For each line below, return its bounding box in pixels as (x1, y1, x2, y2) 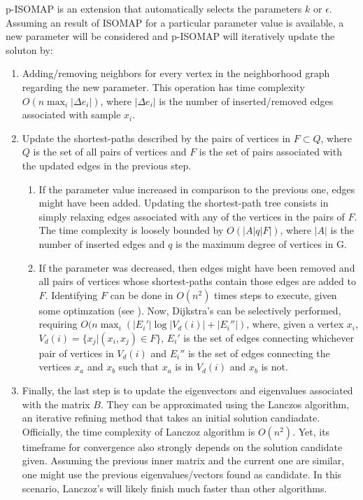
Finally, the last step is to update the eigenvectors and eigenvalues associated (22, 383, 353, 398)
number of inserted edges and (38, 236, 165, 251)
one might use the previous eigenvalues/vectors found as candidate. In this (22, 467, 342, 482)
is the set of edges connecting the (187, 345, 330, 360)
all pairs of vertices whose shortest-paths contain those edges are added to (38, 274, 356, 289)
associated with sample (22, 107, 121, 122)
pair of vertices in (38, 345, 114, 360)
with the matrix (22, 396, 90, 411)
